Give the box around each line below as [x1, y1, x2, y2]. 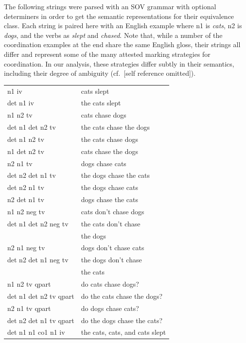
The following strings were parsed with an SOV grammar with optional [4, 1, 216, 11]
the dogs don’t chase [81, 255, 142, 265]
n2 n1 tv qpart [7, 303, 51, 313]
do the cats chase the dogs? [81, 291, 163, 301]
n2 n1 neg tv [7, 242, 45, 253]
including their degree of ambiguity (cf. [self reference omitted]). [4, 68, 196, 78]
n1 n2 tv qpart [7, 279, 51, 289]
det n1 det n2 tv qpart [7, 291, 74, 301]
